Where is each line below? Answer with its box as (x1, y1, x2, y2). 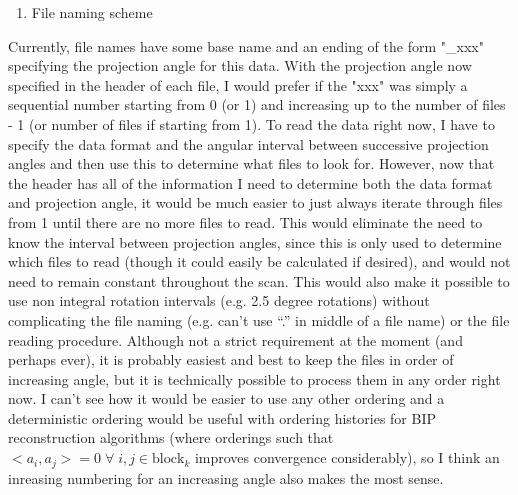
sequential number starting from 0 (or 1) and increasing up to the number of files (8, 94, 506, 115)
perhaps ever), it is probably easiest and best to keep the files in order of (8, 349, 454, 370)
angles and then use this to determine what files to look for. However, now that (8, 153, 495, 174)
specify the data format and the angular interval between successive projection (8, 133, 489, 154)
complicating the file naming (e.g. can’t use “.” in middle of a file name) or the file (8, 309, 510, 330)
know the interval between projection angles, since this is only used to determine (8, 231, 502, 252)
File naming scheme (31, 2, 153, 22)
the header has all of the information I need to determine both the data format (8, 172, 493, 193)
